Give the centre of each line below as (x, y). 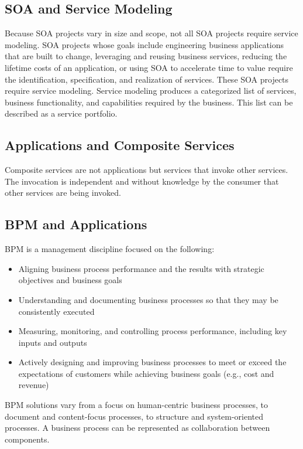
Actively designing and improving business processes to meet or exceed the (152, 362)
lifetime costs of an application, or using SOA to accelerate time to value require (149, 67)
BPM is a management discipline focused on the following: (110, 249)
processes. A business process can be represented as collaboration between (137, 428)
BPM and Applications (76, 224)
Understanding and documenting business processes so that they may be (148, 299)
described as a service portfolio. (61, 113)
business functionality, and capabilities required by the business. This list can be (149, 102)
